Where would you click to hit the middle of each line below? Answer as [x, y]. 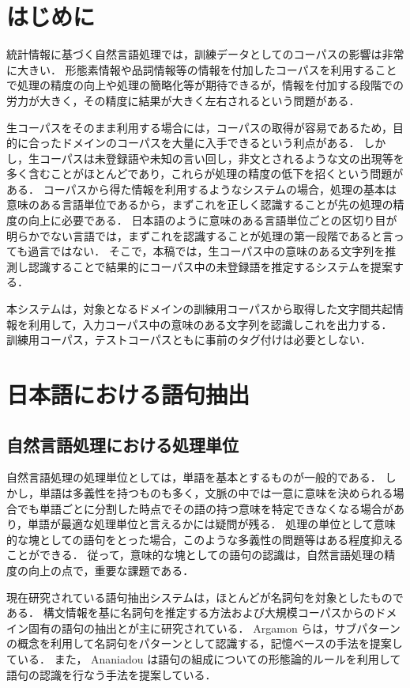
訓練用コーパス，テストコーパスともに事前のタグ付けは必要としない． [189, 340]
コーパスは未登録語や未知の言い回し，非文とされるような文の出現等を [222, 158]
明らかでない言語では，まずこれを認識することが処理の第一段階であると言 [200, 235]
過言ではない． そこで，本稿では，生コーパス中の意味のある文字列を [207, 251]
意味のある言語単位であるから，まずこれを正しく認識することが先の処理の [200, 204]
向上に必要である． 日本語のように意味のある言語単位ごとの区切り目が [213, 220]
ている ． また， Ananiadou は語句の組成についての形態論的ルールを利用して [204, 658]
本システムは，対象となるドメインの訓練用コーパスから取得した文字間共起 [200, 309]
